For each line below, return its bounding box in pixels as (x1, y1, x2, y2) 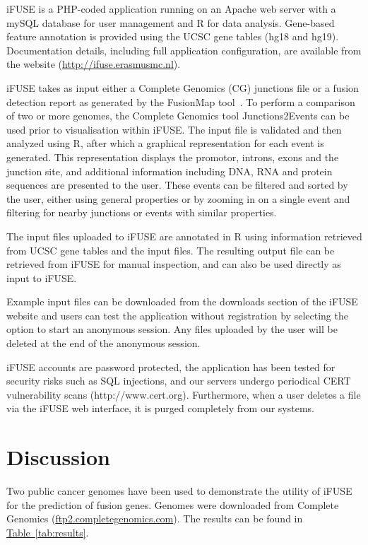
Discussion (6, 443, 110, 471)
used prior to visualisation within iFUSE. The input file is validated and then (6, 122, 342, 136)
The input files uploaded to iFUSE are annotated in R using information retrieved (6, 228, 362, 243)
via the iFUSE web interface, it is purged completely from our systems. (6, 401, 315, 416)
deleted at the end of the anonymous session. (6, 336, 201, 351)
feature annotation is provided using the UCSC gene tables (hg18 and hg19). (6, 29, 339, 44)
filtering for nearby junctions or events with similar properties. (6, 205, 277, 220)
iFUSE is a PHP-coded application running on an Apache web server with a (6, 1, 336, 16)
